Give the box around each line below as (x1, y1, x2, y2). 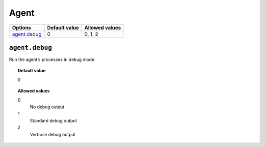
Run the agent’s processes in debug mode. (9, 57, 96, 62)
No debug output (30, 104, 65, 110)
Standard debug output (30, 118, 77, 123)
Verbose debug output (30, 131, 76, 137)
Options (12, 24, 31, 31)
